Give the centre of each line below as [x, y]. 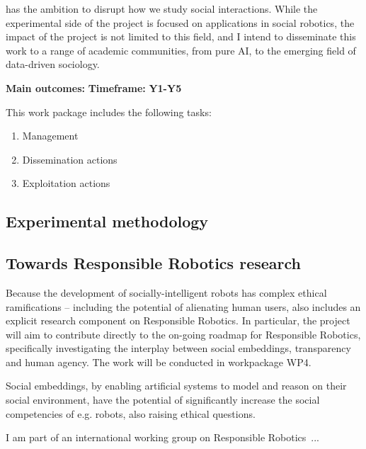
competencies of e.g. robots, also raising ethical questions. [131, 413]
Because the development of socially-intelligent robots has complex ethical [166, 292]
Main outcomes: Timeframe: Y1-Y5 [94, 87]
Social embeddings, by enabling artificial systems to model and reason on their [176, 386]
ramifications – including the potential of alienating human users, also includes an [183, 306]
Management [50, 136]
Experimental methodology [107, 221]
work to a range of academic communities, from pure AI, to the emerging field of [181, 50]
